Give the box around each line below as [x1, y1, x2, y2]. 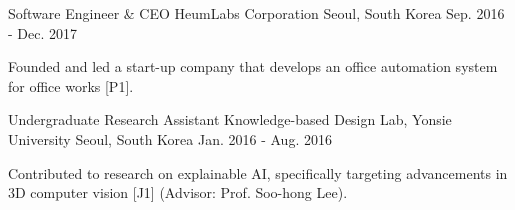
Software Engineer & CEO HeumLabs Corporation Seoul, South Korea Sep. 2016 [8, 3, 505, 23]
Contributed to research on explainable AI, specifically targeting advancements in [8, 162, 508, 183]
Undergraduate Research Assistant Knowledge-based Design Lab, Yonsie [8, 109, 452, 130]
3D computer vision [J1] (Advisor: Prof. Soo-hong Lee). [8, 182, 348, 203]
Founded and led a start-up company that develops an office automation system [8, 56, 498, 77]
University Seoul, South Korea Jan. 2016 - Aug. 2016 [8, 128, 332, 149]
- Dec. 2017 [8, 22, 78, 43]
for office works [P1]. [8, 75, 134, 96]
